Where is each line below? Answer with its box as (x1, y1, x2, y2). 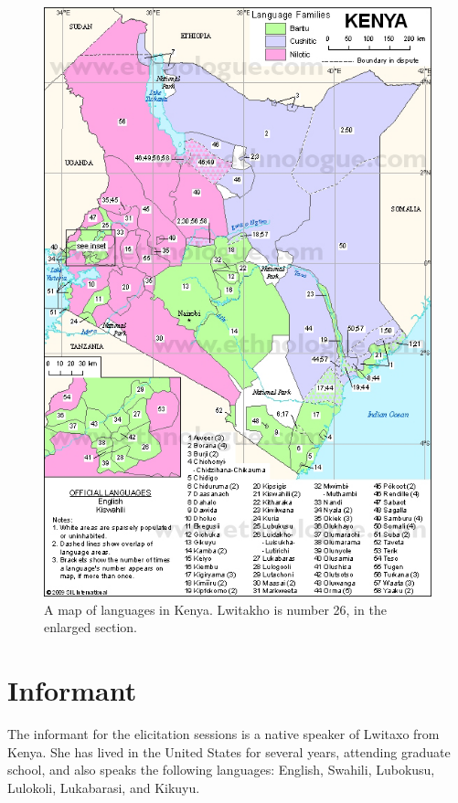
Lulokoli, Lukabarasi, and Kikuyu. (7, 777, 200, 797)
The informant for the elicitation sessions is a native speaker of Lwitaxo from (7, 724, 440, 744)
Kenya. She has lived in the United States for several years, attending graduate (7, 742, 451, 761)
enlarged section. (44, 618, 138, 637)
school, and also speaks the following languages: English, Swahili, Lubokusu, (7, 760, 435, 779)
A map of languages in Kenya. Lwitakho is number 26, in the (44, 599, 387, 618)
